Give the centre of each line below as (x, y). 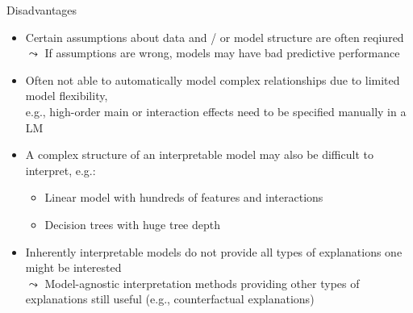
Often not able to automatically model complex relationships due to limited (213, 79)
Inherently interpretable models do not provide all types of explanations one (214, 251)
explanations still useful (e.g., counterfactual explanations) (170, 299)
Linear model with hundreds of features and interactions (184, 197)
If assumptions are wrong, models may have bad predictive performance (222, 53)
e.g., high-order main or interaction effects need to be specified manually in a (216, 111)
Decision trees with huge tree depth (132, 224)
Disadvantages (42, 10)
